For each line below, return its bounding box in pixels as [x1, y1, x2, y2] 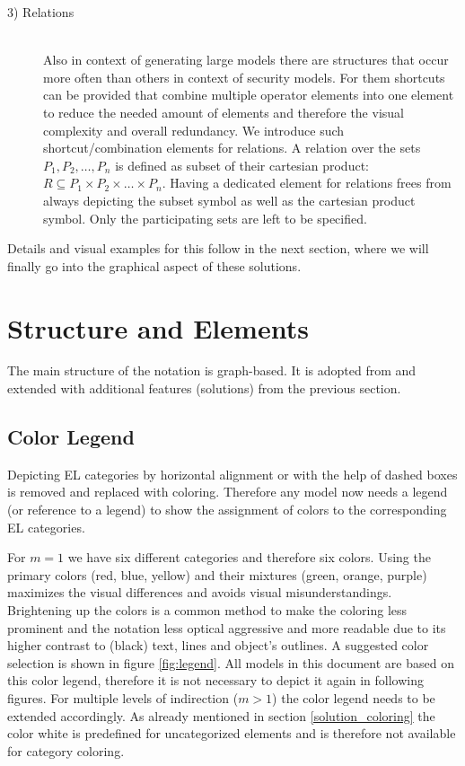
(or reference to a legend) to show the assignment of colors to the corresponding [7, 500, 447, 519]
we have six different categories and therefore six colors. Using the [67, 548, 431, 567]
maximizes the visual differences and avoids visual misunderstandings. [7, 583, 392, 602]
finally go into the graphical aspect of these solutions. [7, 256, 302, 275]
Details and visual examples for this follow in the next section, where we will [7, 239, 429, 258]
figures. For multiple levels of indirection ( [7, 688, 239, 707]
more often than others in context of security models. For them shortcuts [43, 67, 445, 86]
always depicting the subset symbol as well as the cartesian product [43, 190, 416, 209]
